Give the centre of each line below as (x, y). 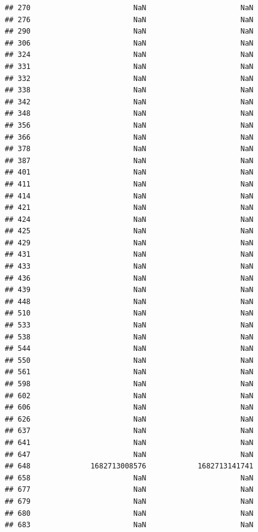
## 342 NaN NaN (129, 102)
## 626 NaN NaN (129, 419)
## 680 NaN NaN (129, 513)
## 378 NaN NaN (129, 149)
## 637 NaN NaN (129, 431)
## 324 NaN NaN (129, 55)
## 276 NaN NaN (129, 19)
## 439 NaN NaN (129, 290)
